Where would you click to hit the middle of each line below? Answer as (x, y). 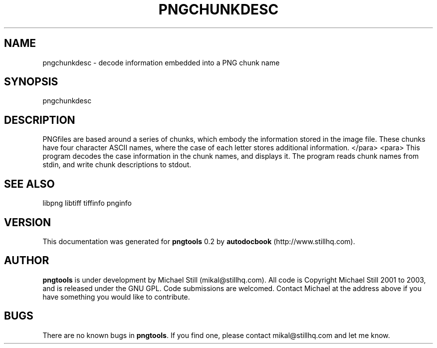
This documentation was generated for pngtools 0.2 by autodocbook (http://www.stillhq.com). (199, 241)
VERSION (28, 222)
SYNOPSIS (31, 82)
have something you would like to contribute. (116, 297)
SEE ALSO (29, 184)
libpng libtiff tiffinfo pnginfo (87, 203)
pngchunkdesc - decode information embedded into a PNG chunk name (161, 62)
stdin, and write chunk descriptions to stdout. (117, 165)
